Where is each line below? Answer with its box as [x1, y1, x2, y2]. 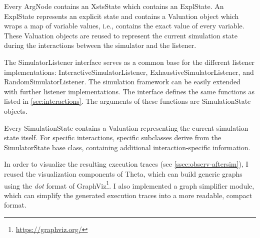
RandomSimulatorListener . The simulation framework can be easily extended [4, 76, 240, 87]
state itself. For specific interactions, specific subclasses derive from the [4, 132, 221, 143]
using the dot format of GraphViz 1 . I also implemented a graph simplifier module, [4, 179, 254, 191]
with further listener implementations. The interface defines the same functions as [4, 86, 255, 96]
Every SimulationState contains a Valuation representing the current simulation [4, 122, 248, 133]
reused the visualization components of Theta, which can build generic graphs [4, 168, 242, 179]
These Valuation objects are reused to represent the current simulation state [4, 30, 237, 40]
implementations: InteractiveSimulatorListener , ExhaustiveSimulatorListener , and [4, 66, 254, 77]
